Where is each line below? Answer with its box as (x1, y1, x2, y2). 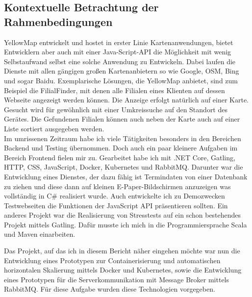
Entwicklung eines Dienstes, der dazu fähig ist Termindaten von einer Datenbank (4, 171, 248, 181)
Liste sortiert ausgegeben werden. (4, 123, 104, 133)
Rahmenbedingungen (4, 14, 113, 29)
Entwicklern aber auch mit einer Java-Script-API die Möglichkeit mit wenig (4, 47, 231, 57)
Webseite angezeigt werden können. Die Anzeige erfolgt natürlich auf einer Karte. (4, 95, 249, 105)
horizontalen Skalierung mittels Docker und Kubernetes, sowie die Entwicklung (4, 265, 242, 275)
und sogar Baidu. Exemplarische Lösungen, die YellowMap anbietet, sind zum (4, 75, 238, 85)
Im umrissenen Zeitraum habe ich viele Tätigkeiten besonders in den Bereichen (4, 133, 241, 143)
